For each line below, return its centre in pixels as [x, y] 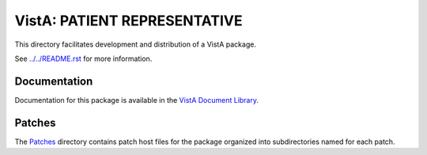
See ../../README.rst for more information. [83, 59]
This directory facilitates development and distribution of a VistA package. [136, 44]
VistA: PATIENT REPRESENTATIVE [128, 21]
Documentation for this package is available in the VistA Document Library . [137, 100]
